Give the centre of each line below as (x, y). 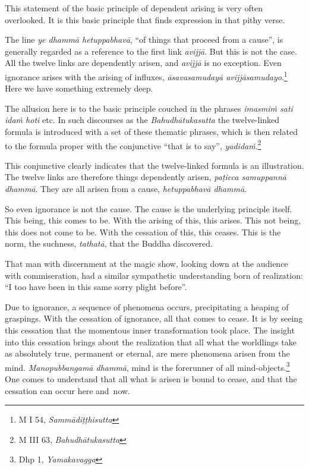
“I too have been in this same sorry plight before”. (96, 287)
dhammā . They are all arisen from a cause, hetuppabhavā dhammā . (126, 189)
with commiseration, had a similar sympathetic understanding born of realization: (154, 275)
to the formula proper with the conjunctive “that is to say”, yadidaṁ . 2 (133, 144)
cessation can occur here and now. (67, 390)
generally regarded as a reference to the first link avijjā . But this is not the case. (151, 51)
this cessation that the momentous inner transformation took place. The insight (150, 330)
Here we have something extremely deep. (79, 88)
